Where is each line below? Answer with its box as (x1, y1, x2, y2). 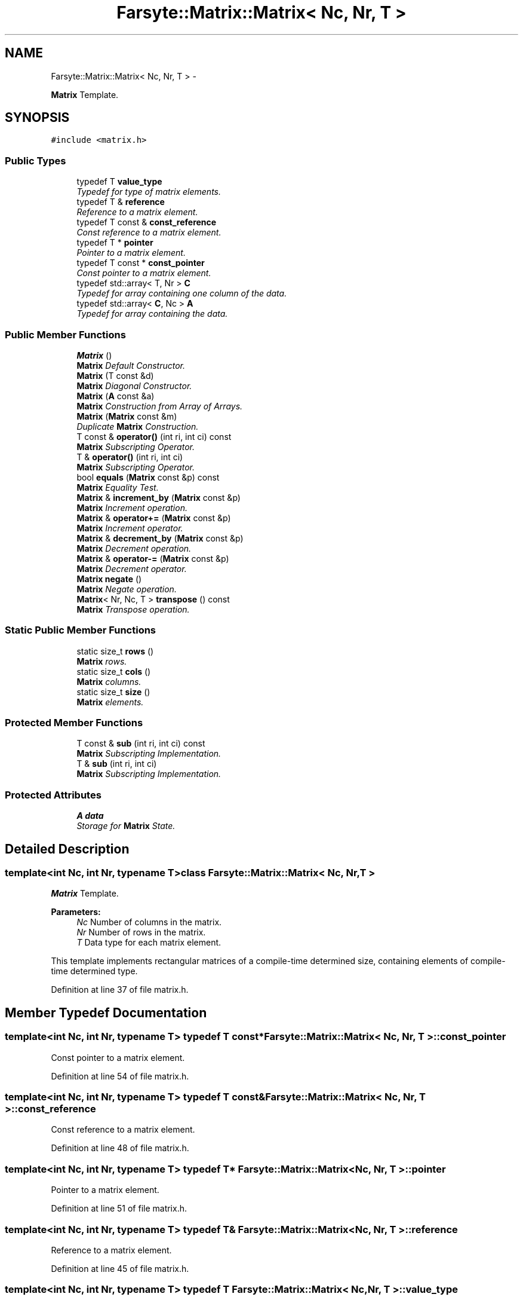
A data (76, 810, 104, 821)
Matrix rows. (76, 656, 127, 666)
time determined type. (51, 966, 138, 977)
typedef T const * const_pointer (76, 258, 205, 268)
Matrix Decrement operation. (76, 543, 192, 553)
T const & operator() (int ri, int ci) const (76, 431, 232, 442)
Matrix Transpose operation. (76, 604, 190, 614)
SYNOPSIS (5, 110, 70, 126)
